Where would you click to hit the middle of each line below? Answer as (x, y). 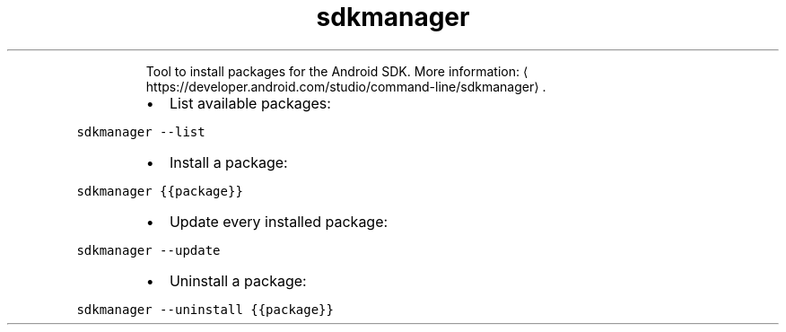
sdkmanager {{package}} (160, 191)
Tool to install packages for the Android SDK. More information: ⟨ (337, 71)
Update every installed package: (279, 221)
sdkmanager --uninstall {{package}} (205, 309)
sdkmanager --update (148, 250)
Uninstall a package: (238, 280)
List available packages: (250, 103)
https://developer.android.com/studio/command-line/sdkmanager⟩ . (346, 86)
